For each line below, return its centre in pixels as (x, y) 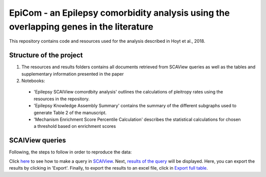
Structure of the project (46, 55)
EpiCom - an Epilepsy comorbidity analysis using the (119, 13)
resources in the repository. (62, 99)
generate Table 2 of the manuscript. (70, 113)
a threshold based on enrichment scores (75, 126)
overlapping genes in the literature (81, 27)
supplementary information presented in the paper (73, 74)
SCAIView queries (38, 140)
